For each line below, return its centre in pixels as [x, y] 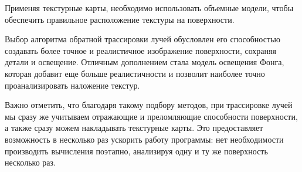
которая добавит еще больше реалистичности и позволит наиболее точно [135, 73]
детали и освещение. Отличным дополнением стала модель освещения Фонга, [145, 62]
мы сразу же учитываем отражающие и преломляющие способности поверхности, [151, 116]
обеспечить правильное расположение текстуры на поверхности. [120, 19]
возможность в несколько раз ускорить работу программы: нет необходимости [144, 139]
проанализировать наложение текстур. [72, 85]
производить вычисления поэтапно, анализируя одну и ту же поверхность [136, 151]
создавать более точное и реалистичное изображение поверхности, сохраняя [140, 50]
